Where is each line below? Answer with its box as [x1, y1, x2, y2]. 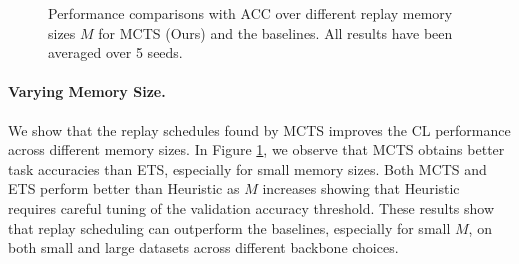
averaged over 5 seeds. [48, 42, 183, 63]
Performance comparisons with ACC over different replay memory [48, 3, 453, 23]
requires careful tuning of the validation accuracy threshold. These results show [8, 197, 495, 218]
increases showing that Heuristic [262, 178, 460, 199]
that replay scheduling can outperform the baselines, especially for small [8, 217, 451, 238]
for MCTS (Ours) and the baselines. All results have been [98, 22, 453, 43]
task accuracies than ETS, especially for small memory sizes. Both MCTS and [8, 158, 487, 179]
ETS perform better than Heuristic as [8, 178, 240, 199]
